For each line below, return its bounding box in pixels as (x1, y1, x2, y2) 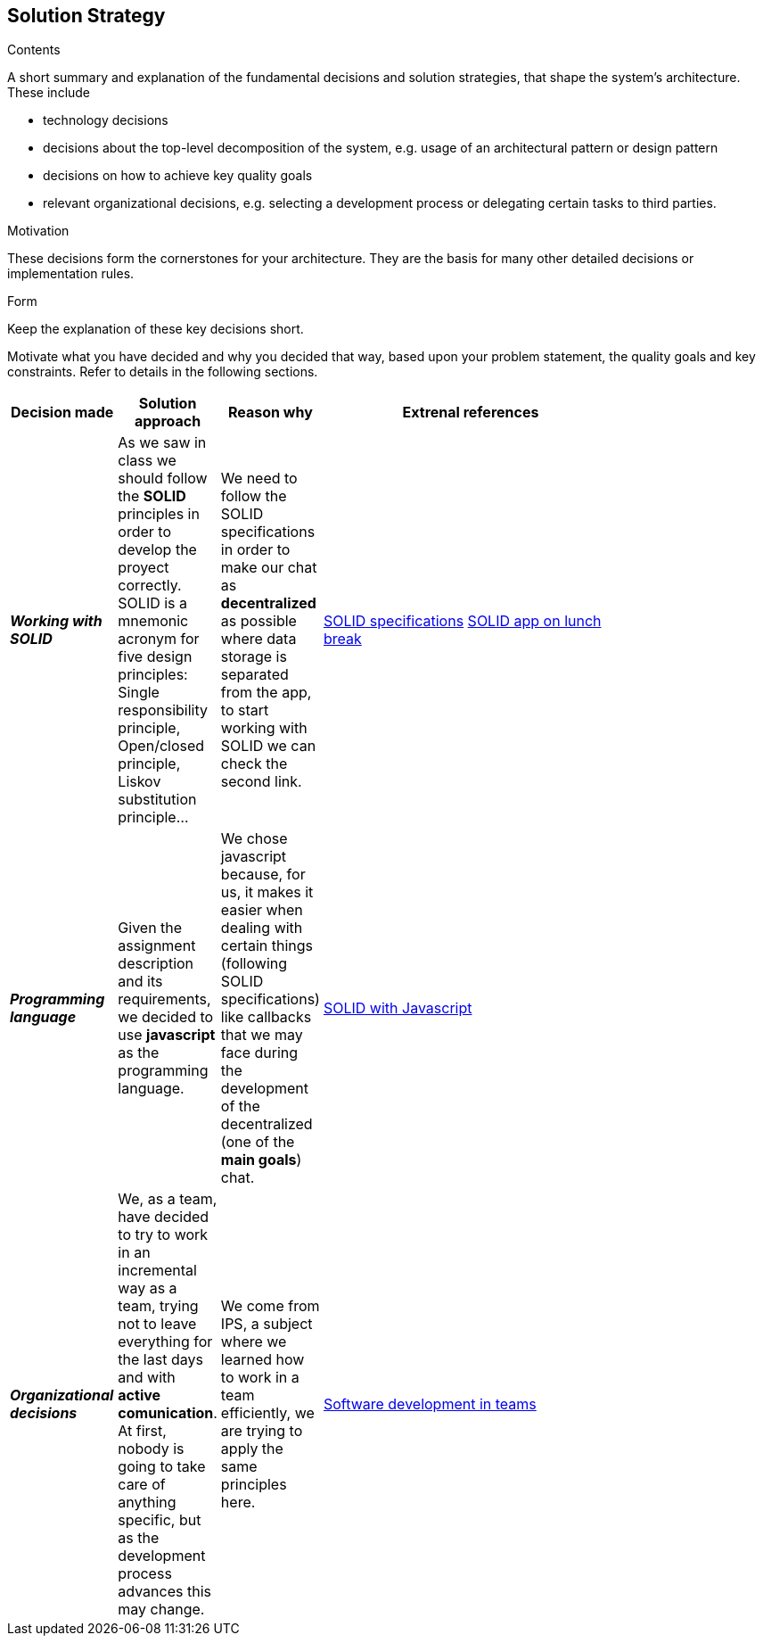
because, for (220, 865, 306, 884)
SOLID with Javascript (323, 999, 472, 1018)
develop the (118, 541, 197, 559)
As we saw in (118, 433, 207, 452)
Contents (7, 42, 61, 58)
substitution (118, 790, 197, 809)
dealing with (220, 919, 303, 937)
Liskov (118, 772, 161, 791)
